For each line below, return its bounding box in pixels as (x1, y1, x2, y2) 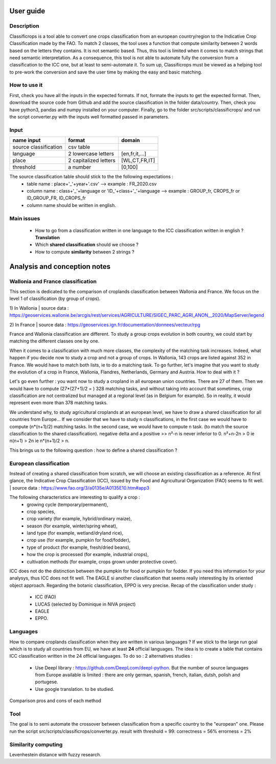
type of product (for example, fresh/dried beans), (27, 544, 131, 550)
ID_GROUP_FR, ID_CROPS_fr (27, 195, 86, 201)
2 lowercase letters (68, 150, 114, 157)
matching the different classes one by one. (9, 338, 100, 344)
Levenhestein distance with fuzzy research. (9, 751, 102, 757)
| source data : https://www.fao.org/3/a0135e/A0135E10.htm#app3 (9, 484, 150, 491)
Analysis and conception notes (9, 262, 111, 271)
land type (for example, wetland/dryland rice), (27, 530, 124, 536)
